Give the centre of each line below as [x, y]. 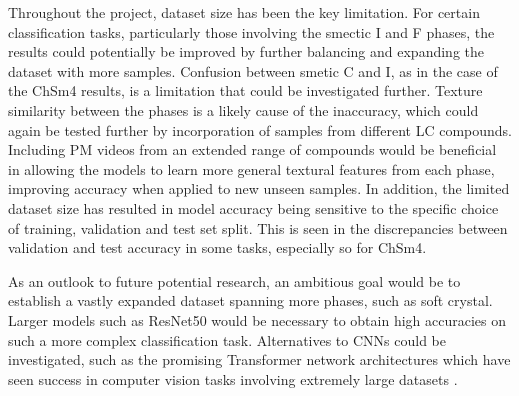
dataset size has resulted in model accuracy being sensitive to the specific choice [253, 207]
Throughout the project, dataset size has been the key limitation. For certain [244, 12]
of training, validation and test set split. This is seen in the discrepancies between [258, 227]
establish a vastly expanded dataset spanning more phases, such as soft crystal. [250, 300]
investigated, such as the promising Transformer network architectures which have [259, 359]
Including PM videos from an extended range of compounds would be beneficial [252, 149]
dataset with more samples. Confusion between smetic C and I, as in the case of [253, 70]
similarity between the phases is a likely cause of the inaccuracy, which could [243, 109]
